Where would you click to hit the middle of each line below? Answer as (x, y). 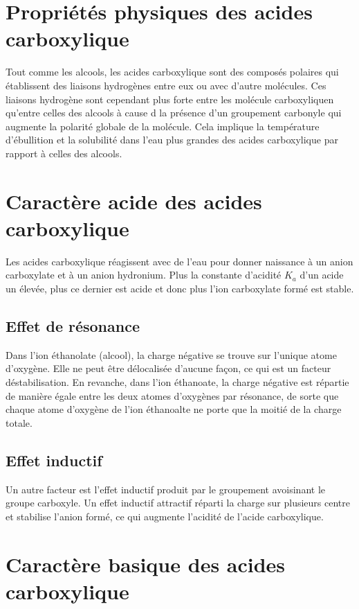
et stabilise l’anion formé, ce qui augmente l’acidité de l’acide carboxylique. (165, 516)
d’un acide (322, 275)
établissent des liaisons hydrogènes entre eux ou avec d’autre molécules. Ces (166, 85)
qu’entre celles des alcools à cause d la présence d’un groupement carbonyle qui (174, 113)
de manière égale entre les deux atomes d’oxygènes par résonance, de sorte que (172, 395)
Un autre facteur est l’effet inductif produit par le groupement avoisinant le (165, 489)
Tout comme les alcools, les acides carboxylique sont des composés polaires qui (172, 72)
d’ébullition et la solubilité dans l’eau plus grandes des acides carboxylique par (172, 140)
